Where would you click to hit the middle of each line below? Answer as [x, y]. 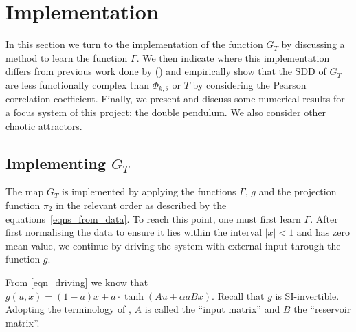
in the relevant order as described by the [141, 204]
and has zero [323, 232]
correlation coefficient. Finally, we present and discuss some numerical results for [175, 99]
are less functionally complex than [78, 84]
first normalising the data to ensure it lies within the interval [134, 232]
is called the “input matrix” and [212, 309]
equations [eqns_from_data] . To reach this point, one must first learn [153, 218]
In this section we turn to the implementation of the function [134, 44]
